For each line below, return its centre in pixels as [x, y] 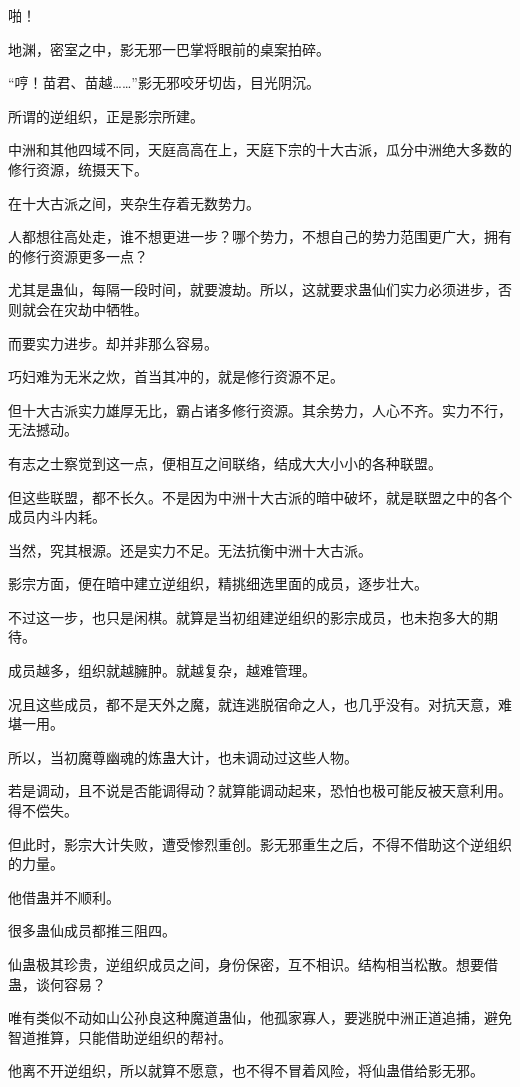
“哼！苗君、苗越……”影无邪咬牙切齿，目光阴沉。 [164, 82]
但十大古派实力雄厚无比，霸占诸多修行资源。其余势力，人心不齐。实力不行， [260, 409]
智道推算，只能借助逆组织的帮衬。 [120, 1036]
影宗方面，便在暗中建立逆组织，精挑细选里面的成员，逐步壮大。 [218, 583]
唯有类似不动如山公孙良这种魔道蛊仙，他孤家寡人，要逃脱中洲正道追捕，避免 [260, 1017]
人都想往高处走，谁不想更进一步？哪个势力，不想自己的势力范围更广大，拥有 [260, 236]
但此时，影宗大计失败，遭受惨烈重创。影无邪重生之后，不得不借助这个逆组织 [260, 843]
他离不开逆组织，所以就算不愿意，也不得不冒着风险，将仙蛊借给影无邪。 [246, 1070]
